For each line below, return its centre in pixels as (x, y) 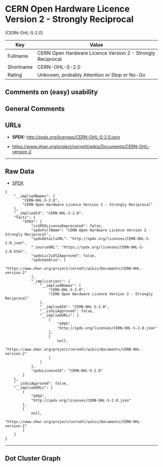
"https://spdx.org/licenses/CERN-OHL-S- (103, 247)
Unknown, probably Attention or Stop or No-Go (91, 75)
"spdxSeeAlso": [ (49, 260)
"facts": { (25, 217)
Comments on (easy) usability (51, 92)
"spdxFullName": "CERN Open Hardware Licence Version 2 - (91, 230)
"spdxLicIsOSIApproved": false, (64, 256)
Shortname (20, 67)
